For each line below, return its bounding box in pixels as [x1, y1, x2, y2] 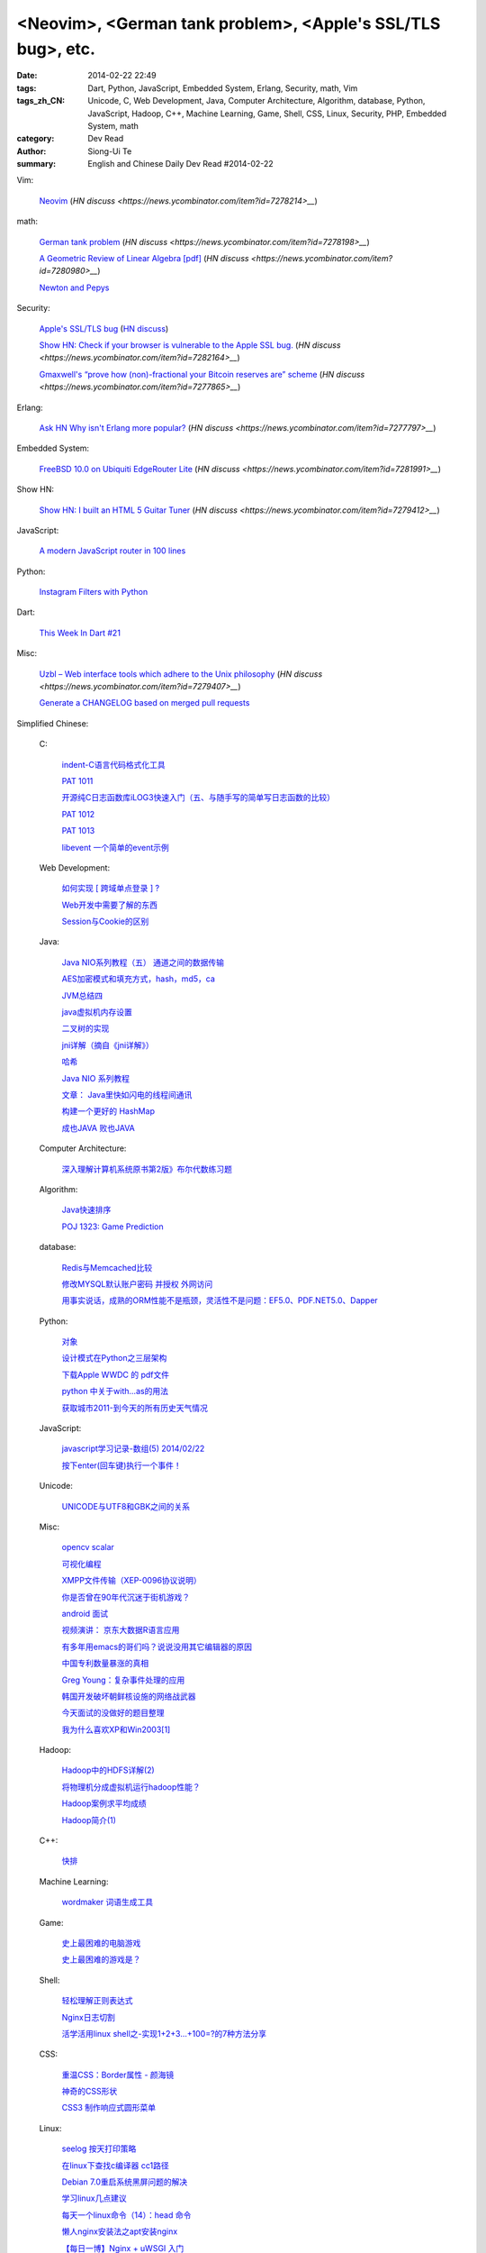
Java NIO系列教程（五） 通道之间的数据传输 [61, 956, 225, 968]
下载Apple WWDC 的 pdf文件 [61, 1369, 170, 1380]
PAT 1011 [61, 775, 94, 786]
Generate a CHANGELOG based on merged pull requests [39, 698, 250, 708]
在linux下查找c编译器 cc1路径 [61, 2159, 170, 2171]
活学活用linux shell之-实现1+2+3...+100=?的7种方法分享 [61, 2028, 267, 2039]
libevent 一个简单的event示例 [61, 842, 170, 853]
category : [16, 133, 55, 144]
